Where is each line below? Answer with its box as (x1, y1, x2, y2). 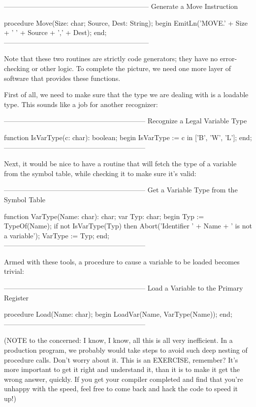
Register (4, 292, 29, 302)
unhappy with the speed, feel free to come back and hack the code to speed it (4, 383, 238, 394)
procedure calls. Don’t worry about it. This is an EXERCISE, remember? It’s (4, 354, 238, 365)
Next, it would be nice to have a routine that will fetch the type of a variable (4, 158, 237, 169)
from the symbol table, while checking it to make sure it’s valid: (4, 168, 196, 178)
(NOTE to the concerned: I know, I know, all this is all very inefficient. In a (4, 335, 233, 345)
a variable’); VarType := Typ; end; (4, 230, 109, 240)
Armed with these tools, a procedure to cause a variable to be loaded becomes (4, 256, 240, 266)
